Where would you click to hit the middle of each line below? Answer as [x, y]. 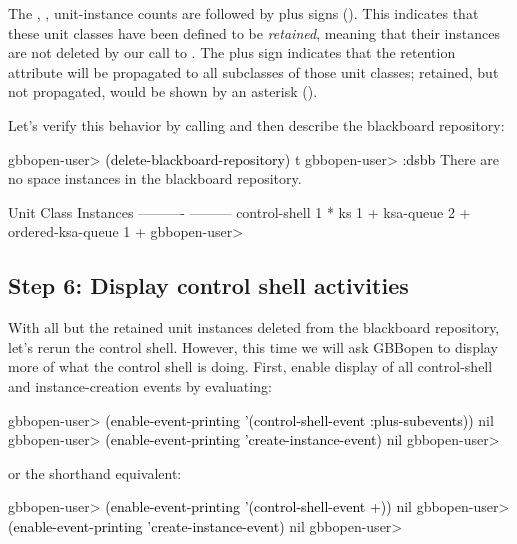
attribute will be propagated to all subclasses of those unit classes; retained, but [253, 71]
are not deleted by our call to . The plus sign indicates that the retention [232, 52]
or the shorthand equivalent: [95, 472]
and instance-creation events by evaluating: [140, 385]
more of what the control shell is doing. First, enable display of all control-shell [250, 366]
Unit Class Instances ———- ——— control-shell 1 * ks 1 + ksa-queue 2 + [239, 211]
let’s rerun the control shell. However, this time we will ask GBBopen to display [253, 346]
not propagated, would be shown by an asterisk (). [163, 91]
